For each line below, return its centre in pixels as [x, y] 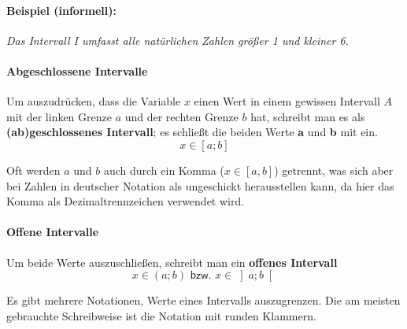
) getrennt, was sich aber [334, 170]
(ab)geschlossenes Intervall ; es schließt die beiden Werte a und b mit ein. [192, 132]
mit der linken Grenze [59, 116]
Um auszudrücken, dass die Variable [94, 101]
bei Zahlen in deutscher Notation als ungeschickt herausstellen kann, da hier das [200, 185]
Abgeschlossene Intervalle [77, 70]
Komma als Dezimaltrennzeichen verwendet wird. [126, 201]
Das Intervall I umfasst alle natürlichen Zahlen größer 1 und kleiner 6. [178, 40]
